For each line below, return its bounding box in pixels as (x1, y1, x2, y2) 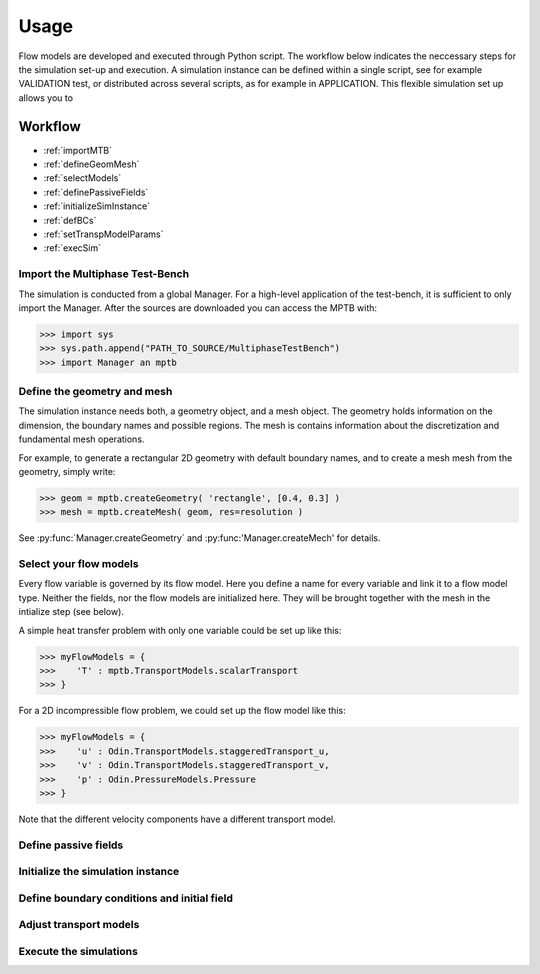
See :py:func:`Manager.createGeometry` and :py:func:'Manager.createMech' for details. (18, 532, 381, 544)
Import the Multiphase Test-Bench (18, 267, 190, 281)
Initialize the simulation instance (18, 865, 180, 879)
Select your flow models (18, 557, 139, 571)
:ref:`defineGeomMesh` (43, 158, 140, 170)
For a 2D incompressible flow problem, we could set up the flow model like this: (18, 705, 346, 717)
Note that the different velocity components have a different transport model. (18, 813, 337, 825)
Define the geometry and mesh (18, 385, 173, 399)
